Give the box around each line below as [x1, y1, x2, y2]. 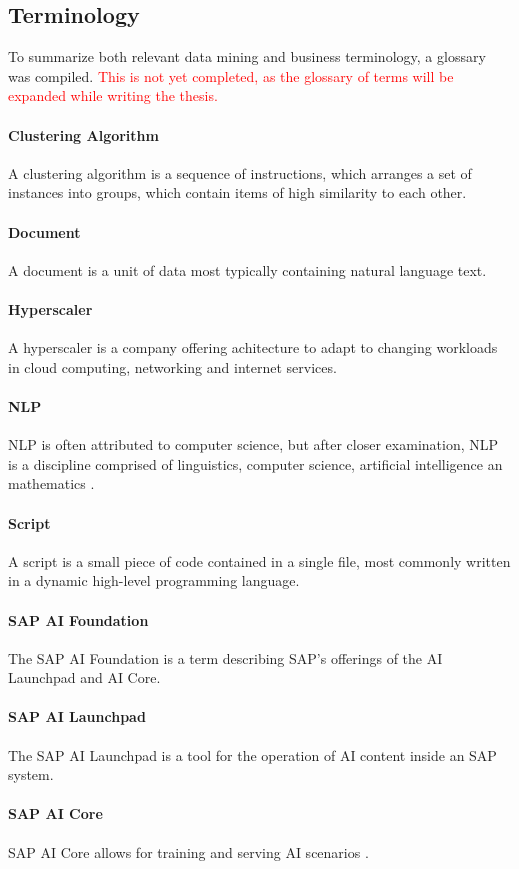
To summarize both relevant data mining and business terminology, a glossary [8, 46, 486, 67]
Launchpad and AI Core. [8, 667, 161, 688]
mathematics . [8, 473, 95, 494]
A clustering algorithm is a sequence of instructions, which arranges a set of [8, 162, 472, 183]
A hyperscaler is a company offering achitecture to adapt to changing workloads [8, 337, 498, 358]
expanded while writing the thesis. [8, 85, 218, 106]
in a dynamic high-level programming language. [8, 570, 300, 591]
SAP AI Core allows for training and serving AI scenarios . [8, 841, 369, 862]
